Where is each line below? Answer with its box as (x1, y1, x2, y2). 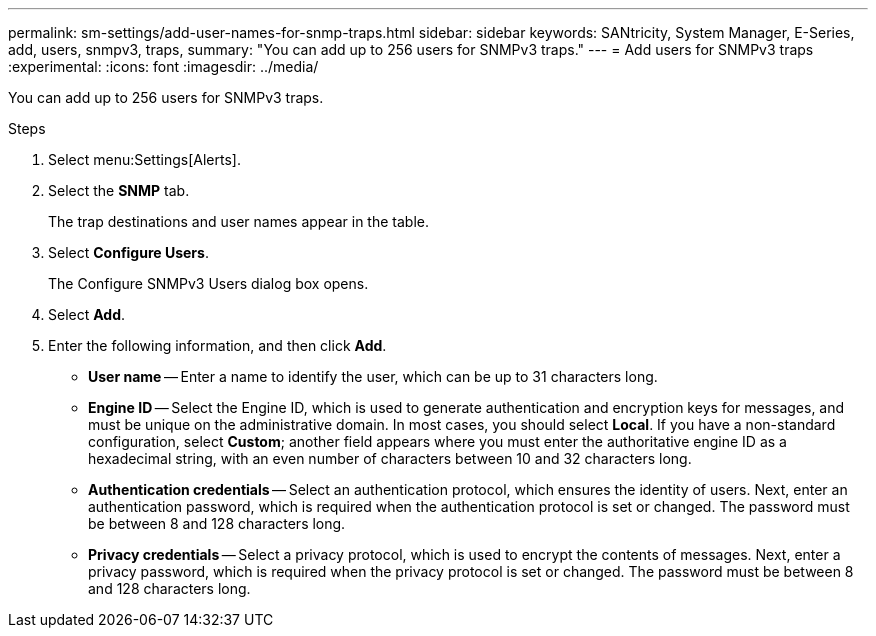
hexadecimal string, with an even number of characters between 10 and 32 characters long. (88, 450, 692, 467)
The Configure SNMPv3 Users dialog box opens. (48, 275, 369, 292)
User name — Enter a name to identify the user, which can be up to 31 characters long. (88, 368, 658, 385)
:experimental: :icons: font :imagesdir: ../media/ (8, 58, 319, 75)
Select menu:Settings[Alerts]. (48, 151, 241, 168)
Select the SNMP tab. (48, 182, 190, 199)
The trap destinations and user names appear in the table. (48, 213, 429, 230)
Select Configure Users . (48, 244, 209, 261)
